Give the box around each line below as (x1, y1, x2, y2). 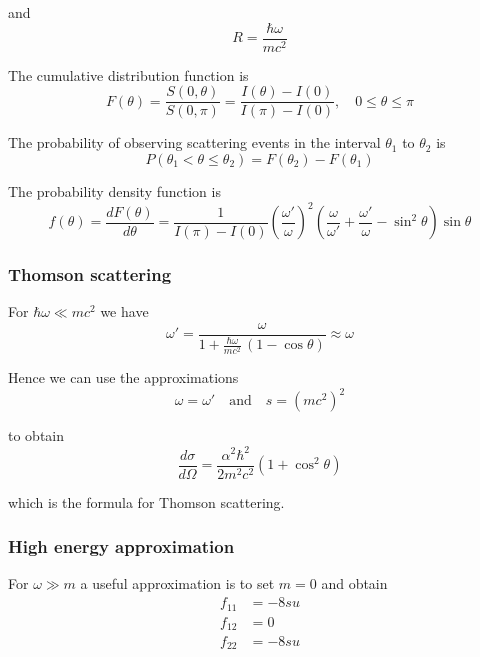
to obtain (8, 425, 65, 446)
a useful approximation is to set (80, 573, 275, 594)
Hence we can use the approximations (8, 367, 239, 388)
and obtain (321, 573, 388, 594)
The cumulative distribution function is (8, 64, 249, 85)
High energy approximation (8, 534, 235, 559)
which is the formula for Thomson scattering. (8, 491, 285, 512)
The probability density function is (8, 180, 221, 201)
